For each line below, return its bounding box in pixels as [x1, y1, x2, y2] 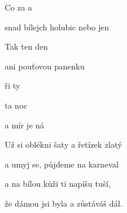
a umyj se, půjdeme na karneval [5, 158, 119, 170]
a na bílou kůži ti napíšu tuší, [5, 177, 111, 190]
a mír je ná [5, 118, 44, 131]
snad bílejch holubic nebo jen [5, 20, 109, 33]
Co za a [5, 1, 32, 13]
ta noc [5, 99, 28, 111]
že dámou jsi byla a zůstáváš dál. [5, 197, 123, 209]
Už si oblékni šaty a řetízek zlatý [5, 138, 122, 151]
